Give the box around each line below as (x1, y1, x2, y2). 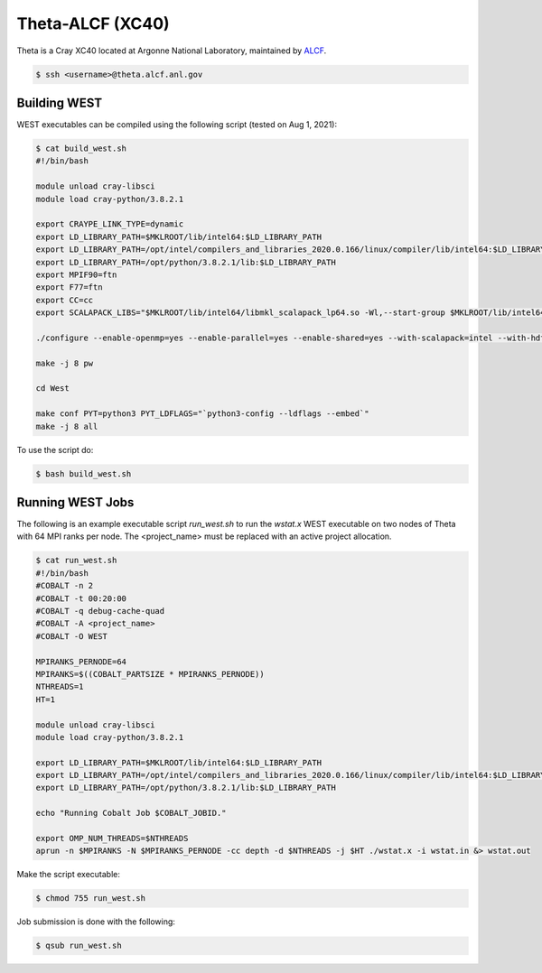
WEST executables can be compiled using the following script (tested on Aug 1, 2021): (16, 119, 338, 130)
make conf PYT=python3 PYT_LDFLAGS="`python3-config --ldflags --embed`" (35, 409, 369, 419)
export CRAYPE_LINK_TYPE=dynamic (35, 219, 184, 229)
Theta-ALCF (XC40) (16, 14, 171, 33)
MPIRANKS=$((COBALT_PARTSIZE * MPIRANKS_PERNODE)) (35, 669, 266, 679)
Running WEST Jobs (16, 495, 135, 510)
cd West (35, 384, 70, 394)
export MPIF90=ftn (35, 269, 117, 280)
